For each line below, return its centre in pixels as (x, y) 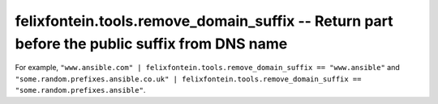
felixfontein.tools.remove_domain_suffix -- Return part (204, 21)
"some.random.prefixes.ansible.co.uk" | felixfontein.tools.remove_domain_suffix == (188, 79)
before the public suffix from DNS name (151, 44)
